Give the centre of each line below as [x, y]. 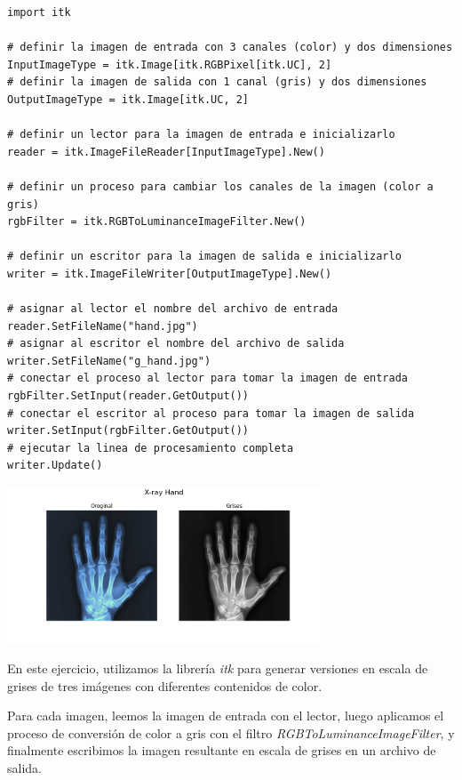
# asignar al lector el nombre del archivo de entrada [173, 309]
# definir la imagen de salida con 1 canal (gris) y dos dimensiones [217, 82]
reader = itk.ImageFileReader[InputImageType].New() [166, 152]
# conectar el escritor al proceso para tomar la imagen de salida [211, 413]
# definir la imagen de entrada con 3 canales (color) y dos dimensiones [230, 48]
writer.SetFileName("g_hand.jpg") [109, 361]
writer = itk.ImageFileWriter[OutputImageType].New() [170, 273]
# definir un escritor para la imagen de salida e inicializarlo [204, 257]
